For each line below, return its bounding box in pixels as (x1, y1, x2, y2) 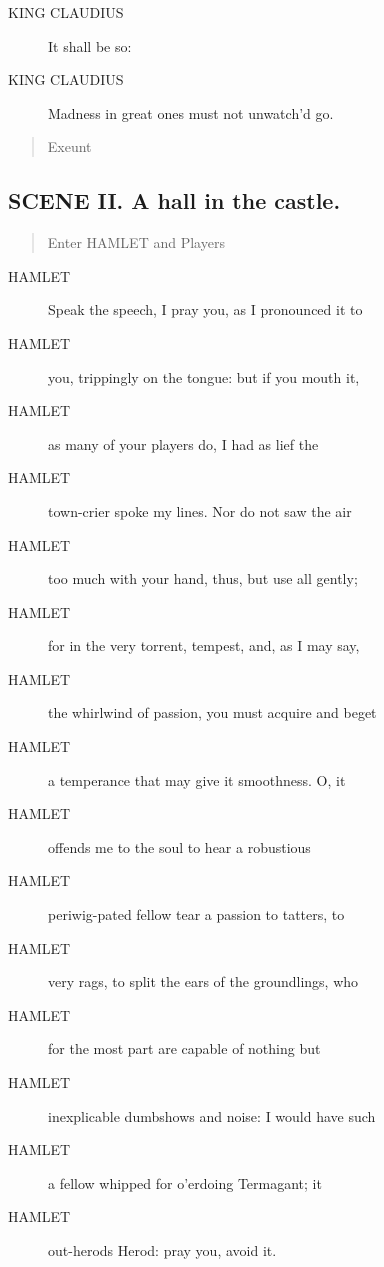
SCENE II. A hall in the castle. (8, 185, 341, 216)
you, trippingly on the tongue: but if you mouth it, (48, 366, 360, 387)
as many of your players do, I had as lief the (48, 433, 319, 454)
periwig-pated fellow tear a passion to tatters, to (48, 904, 345, 925)
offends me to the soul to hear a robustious (48, 836, 311, 857)
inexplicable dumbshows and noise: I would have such (48, 1105, 376, 1126)
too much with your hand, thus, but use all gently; (48, 568, 358, 589)
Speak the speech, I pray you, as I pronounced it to (48, 299, 363, 320)
